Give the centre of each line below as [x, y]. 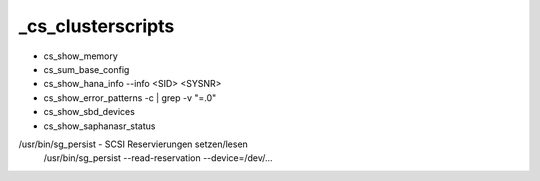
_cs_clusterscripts [96, 26]
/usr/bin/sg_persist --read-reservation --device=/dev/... [158, 158]
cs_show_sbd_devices [89, 112]
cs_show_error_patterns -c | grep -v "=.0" [130, 97]
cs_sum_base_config [86, 69]
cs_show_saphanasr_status [99, 126]
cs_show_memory [81, 56]
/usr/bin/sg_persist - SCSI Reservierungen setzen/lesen [133, 144]
